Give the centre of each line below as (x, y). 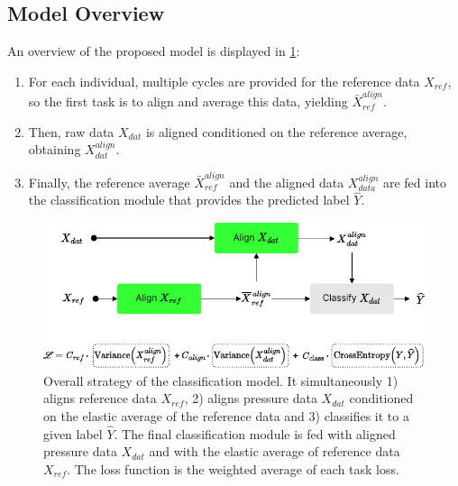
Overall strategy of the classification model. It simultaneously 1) (221, 380)
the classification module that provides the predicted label (189, 200)
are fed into (415, 182)
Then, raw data (71, 131)
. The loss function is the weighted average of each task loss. (233, 468)
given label (73, 433)
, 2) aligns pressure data (251, 398)
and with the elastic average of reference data (275, 451)
